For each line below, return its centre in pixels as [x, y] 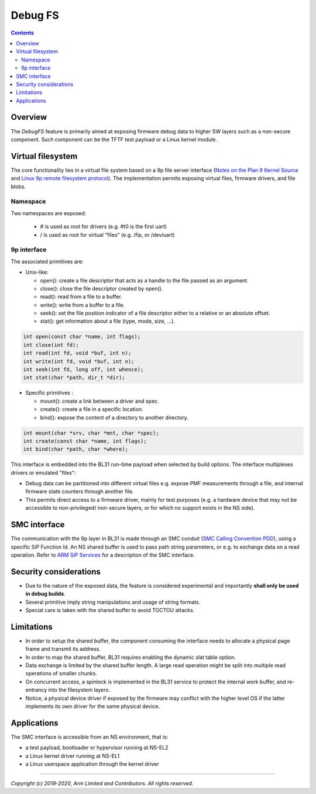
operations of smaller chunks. [61, 674]
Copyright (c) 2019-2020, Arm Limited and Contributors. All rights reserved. [102, 783]
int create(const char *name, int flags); [85, 441]
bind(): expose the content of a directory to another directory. [114, 417]
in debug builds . [45, 594]
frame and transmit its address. [63, 649]
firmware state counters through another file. [80, 492]
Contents [23, 33]
